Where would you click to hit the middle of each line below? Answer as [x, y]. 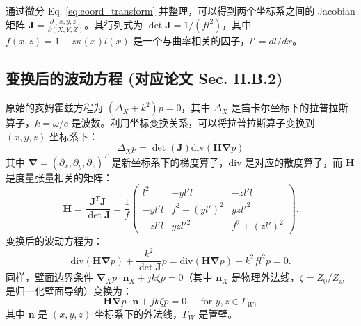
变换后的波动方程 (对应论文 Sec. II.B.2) [144, 78]
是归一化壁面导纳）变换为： [69, 290]
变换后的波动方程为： [54, 241]
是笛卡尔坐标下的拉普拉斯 [290, 107]
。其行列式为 [114, 24]
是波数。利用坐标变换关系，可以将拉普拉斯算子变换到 [193, 123]
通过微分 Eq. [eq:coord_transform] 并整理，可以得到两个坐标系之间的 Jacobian [180, 10]
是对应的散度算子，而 [294, 162]
